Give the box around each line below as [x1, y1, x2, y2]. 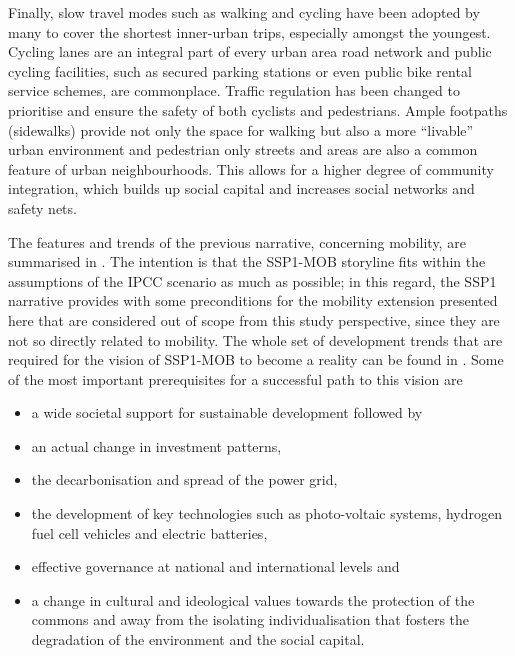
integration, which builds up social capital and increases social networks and [8, 178, 475, 199]
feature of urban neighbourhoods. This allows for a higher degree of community [8, 158, 494, 179]
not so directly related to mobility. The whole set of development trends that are [8, 329, 503, 350]
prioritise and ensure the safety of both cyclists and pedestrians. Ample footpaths [8, 99, 508, 120]
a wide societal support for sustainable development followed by [31, 402, 423, 423]
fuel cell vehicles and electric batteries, [31, 522, 268, 543]
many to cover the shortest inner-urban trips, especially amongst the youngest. [8, 21, 491, 42]
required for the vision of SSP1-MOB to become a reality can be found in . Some [8, 349, 504, 370]
